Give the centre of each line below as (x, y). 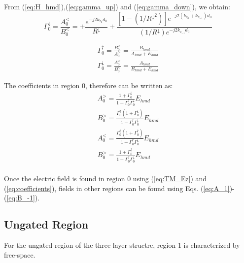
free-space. (20, 254)
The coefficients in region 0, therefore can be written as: (88, 85)
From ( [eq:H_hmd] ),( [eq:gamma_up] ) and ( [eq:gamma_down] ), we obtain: (117, 6)
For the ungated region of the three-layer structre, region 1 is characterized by (122, 245)
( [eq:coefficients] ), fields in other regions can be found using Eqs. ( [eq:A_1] (117, 188)
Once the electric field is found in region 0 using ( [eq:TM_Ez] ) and (105, 179)
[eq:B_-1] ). (23, 198)
